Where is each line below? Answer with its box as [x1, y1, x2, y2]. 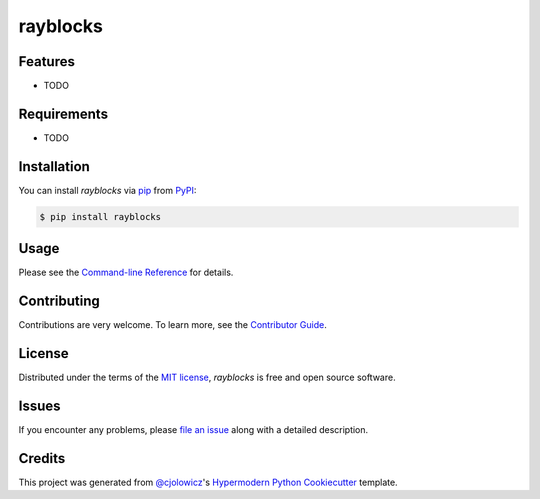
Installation [18, 158, 90, 175]
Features [18, 53, 75, 70]
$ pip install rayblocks [39, 211, 162, 222]
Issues [18, 397, 61, 414]
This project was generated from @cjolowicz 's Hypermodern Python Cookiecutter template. [18, 476, 399, 488]
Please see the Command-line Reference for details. [18, 266, 234, 279]
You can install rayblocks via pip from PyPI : [18, 184, 197, 196]
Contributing [18, 293, 100, 310]
